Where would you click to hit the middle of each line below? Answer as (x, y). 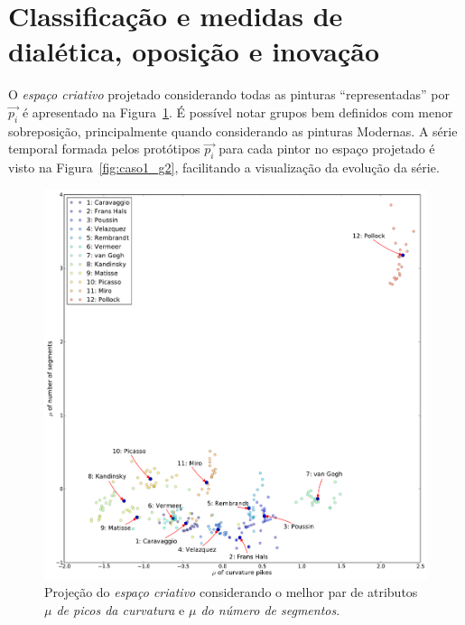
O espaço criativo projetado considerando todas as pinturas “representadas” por (229, 94)
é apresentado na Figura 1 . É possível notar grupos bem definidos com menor (237, 112)
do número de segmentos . (270, 609)
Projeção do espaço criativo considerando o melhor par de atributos (231, 592)
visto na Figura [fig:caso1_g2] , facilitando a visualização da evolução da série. (224, 168)
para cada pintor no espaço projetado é (327, 149)
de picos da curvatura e (121, 609)
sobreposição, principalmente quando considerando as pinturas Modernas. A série (233, 131)
